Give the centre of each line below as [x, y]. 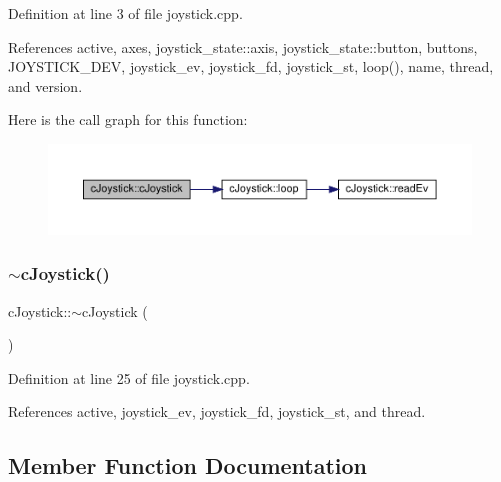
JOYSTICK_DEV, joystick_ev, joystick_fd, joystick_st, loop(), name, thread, [251, 66]
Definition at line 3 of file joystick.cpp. [125, 13]
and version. [45, 85]
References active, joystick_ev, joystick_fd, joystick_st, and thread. [217, 411]
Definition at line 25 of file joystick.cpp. [129, 377]
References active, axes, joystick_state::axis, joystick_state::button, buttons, [243, 46]
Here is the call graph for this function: [128, 119]
